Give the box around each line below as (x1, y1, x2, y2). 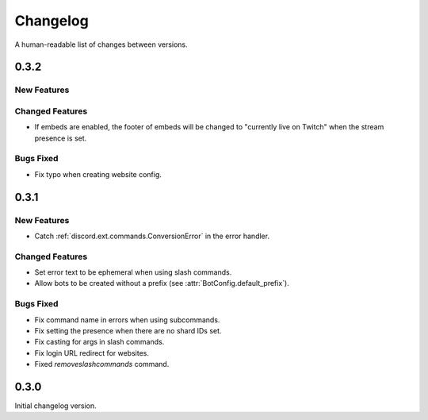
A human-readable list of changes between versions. (14, 40, 188, 49)
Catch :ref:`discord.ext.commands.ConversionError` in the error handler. (34, 231, 269, 241)
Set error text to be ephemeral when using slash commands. (34, 268, 232, 277)
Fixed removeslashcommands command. (34, 360, 170, 369)
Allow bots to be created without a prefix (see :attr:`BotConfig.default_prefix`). (34, 279, 289, 288)
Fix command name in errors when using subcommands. (34, 314, 220, 325)
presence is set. (34, 133, 87, 143)
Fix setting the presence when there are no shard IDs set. (34, 326, 222, 336)
